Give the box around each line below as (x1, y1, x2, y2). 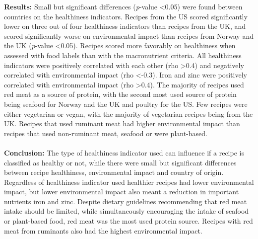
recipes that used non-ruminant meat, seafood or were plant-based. (4, 128, 207, 138)
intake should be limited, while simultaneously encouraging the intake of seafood (4, 206, 249, 216)
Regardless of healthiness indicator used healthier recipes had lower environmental (4, 176, 254, 187)
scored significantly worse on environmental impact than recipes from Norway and (4, 30, 254, 41)
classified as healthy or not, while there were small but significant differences (4, 157, 237, 167)
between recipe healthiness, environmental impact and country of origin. (4, 167, 224, 177)
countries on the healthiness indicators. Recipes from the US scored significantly (4, 11, 248, 21)
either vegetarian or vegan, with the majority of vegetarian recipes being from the (4, 108, 253, 119)
